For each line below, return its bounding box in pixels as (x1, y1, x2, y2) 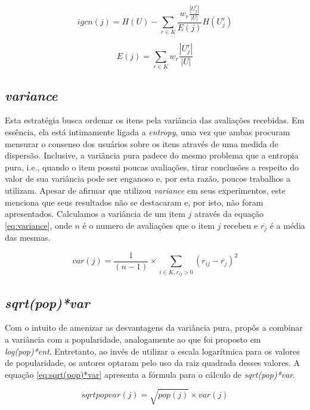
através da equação (194, 207, 263, 220)
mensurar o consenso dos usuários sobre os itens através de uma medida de (5, 137, 278, 150)
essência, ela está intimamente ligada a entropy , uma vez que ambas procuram (5, 125, 290, 138)
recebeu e (224, 219, 258, 231)
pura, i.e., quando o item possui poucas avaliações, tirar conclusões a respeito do (5, 160, 299, 173)
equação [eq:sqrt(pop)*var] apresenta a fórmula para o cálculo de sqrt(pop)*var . (5, 368, 296, 380)
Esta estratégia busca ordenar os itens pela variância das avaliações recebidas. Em (5, 114, 305, 126)
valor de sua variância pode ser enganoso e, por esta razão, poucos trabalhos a (5, 172, 291, 185)
